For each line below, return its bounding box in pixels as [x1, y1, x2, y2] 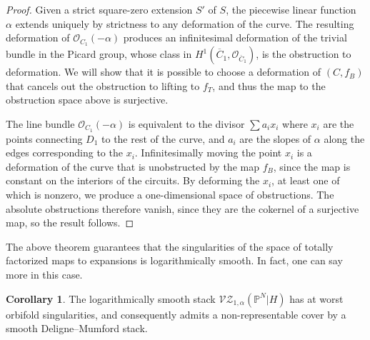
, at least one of [271, 173, 340, 188]
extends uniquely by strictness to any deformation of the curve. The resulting [15, 16, 354, 31]
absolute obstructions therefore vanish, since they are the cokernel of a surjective [6, 201, 359, 216]
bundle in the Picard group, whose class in [6, 46, 192, 61]
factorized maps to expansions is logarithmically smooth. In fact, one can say [6, 253, 343, 268]
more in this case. [6, 267, 83, 282]
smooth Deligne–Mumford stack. [6, 321, 148, 336]
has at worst [289, 291, 344, 306]
